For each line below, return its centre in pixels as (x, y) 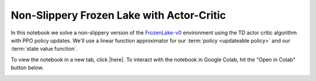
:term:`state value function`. (44, 49)
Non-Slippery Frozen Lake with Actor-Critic (118, 15)
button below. (27, 68)
